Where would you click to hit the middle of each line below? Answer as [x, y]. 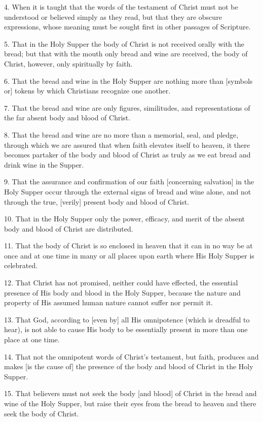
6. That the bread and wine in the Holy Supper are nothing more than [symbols [128, 80]
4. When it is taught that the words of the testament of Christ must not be [121, 7]
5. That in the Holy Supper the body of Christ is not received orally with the [124, 43]
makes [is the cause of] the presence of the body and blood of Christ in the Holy [129, 366]
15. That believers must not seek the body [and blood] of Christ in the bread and [130, 393]
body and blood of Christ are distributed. [69, 228]
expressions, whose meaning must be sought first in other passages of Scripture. [127, 27]
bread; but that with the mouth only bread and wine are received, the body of [126, 54]
